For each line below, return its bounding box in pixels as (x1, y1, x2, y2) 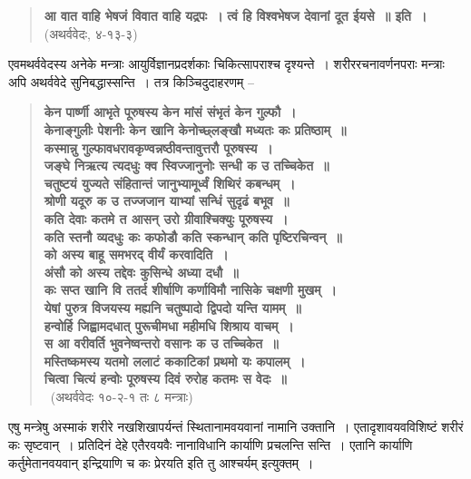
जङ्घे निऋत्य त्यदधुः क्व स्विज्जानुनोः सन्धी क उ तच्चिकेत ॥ (44, 156, 329, 175)
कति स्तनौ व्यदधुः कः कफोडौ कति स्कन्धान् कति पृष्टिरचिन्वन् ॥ (44, 227, 342, 246)
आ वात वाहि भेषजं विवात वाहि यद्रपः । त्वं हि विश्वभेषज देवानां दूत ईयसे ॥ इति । (44, 6, 427, 24)
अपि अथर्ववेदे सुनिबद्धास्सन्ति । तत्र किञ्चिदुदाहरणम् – (8, 72, 254, 91)
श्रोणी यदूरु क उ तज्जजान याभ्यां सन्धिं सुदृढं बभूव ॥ (44, 191, 289, 210)
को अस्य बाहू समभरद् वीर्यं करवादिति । (44, 245, 229, 264)
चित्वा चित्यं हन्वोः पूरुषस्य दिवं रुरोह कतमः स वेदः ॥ (44, 369, 287, 388)
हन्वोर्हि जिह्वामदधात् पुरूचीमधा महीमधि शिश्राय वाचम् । (44, 316, 294, 335)
